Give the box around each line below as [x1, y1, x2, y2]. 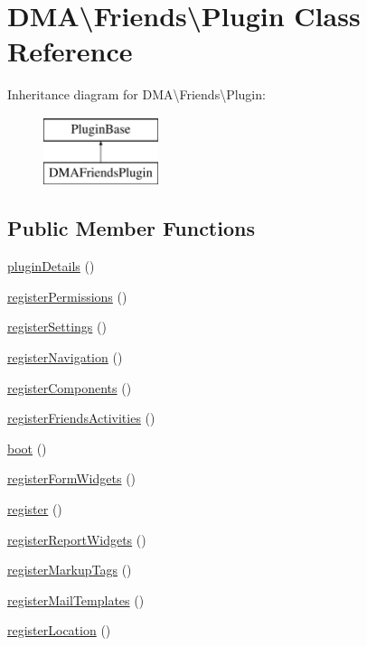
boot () [7, 438, 47, 457]
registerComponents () [7, 378, 132, 397]
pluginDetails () [7, 257, 95, 276]
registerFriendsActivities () [7, 408, 155, 427]
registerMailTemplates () [7, 590, 145, 609]
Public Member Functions [7, 214, 255, 242]
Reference [7, 33, 133, 70]
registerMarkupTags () [7, 560, 132, 579]
